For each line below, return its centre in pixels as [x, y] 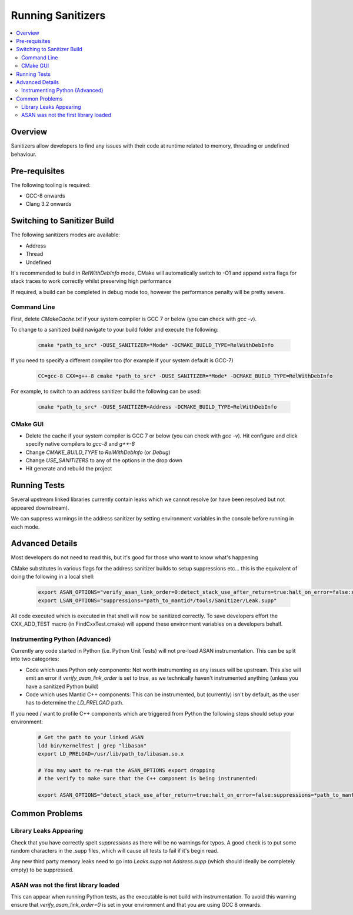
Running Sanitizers [58, 15]
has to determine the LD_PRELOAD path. [74, 703]
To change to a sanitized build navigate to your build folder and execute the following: [115, 330]
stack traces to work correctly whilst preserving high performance [91, 281]
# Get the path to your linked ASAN [91, 737]
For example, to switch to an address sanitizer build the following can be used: [106, 392]
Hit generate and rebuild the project [69, 469]
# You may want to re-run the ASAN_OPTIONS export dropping [126, 770]
